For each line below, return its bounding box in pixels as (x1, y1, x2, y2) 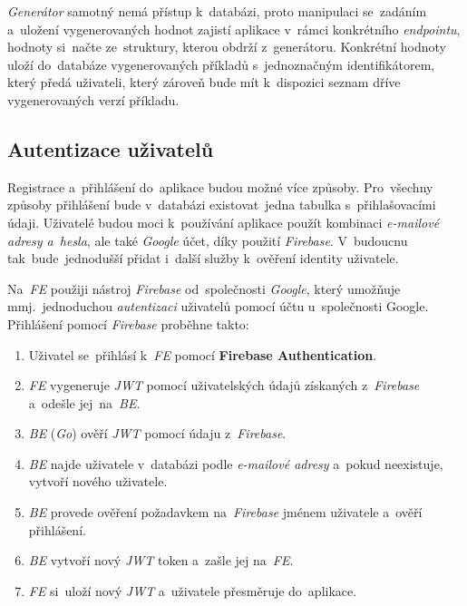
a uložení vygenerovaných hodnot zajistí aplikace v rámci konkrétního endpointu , (7, 19, 461, 38)
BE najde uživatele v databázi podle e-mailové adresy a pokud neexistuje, (28, 454, 443, 473)
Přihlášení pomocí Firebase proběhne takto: (7, 314, 249, 333)
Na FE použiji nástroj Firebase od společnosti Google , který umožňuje (7, 279, 401, 298)
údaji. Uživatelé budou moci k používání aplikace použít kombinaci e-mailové (7, 212, 440, 231)
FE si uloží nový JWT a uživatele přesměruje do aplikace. (28, 581, 357, 600)
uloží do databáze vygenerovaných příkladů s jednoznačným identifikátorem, (7, 54, 435, 73)
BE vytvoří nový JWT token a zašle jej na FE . (28, 551, 294, 570)
